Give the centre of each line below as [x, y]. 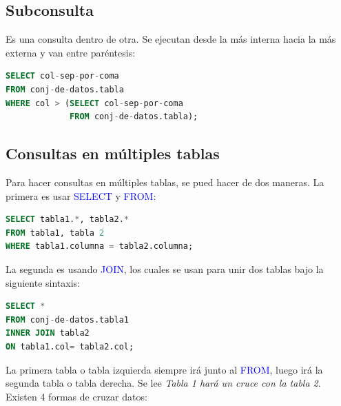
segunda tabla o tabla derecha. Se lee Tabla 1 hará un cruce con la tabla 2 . [163, 383]
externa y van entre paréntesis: [71, 52]
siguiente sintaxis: [43, 282]
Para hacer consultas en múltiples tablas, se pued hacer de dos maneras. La [165, 182]
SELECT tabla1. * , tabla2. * [68, 220]
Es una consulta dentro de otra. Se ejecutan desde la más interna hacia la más [171, 39]
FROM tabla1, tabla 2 [55, 233]
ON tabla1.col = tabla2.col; [70, 346]
